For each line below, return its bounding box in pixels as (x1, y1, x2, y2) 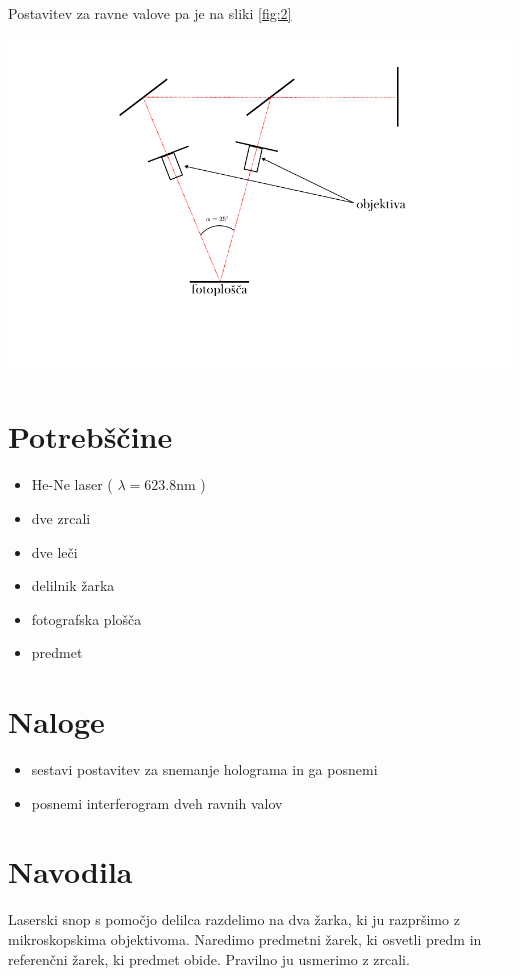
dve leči (31, 541, 78, 562)
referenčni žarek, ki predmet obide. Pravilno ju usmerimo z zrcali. (8, 948, 410, 969)
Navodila (8, 851, 133, 892)
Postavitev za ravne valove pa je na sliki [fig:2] (8, 3, 292, 23)
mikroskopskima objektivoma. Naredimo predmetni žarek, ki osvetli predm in (8, 928, 482, 949)
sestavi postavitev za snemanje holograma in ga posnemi (31, 759, 378, 779)
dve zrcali (31, 507, 91, 528)
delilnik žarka (31, 575, 115, 596)
